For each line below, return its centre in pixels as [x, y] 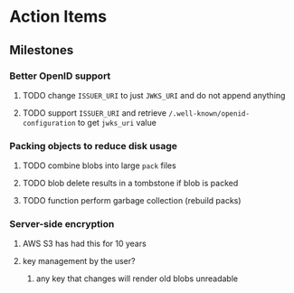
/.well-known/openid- [209, 113]
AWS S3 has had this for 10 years [84, 244]
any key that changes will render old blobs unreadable [137, 279]
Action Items [58, 17]
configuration [49, 123]
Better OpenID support [60, 76]
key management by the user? [79, 261]
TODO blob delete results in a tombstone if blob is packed [130, 184]
